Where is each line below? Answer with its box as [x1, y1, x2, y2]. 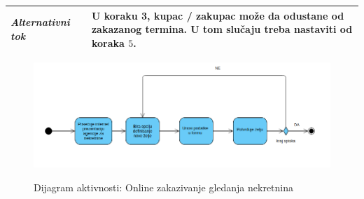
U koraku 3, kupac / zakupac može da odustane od [91, 8, 344, 22]
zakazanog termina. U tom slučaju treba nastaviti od [91, 22, 353, 36]
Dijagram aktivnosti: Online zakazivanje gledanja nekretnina [34, 179, 294, 194]
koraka [91, 35, 125, 50]
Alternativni [10, 15, 70, 29]
